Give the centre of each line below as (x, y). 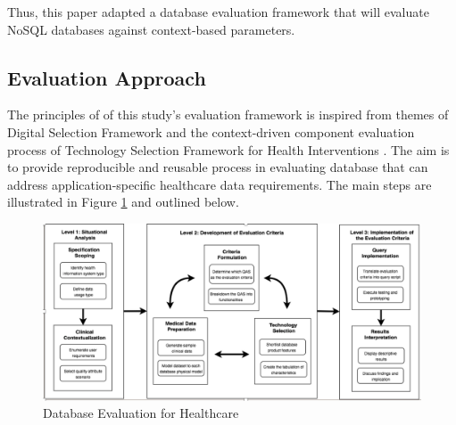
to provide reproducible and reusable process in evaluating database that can (218, 167)
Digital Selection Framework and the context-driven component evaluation (211, 131)
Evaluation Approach (107, 77)
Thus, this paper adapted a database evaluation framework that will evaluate (218, 12)
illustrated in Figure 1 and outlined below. (123, 202)
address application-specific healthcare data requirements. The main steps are (220, 184)
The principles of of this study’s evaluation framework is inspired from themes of (228, 114)
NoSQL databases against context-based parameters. (151, 29)
